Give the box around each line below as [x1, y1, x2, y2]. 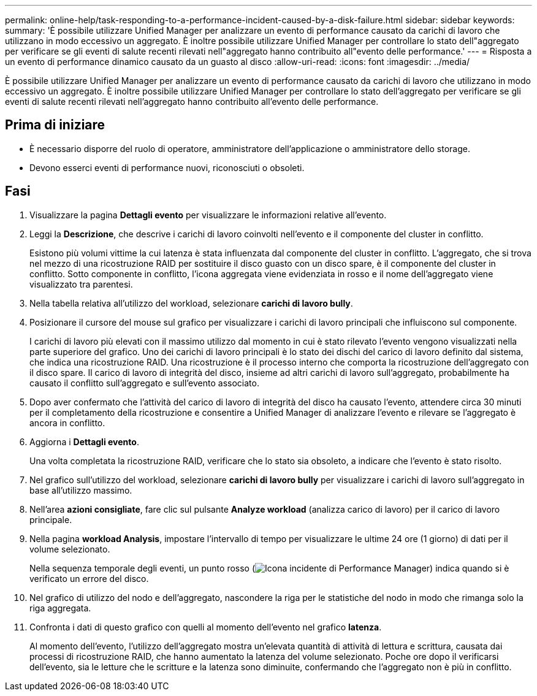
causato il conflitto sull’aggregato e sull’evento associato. [29, 377, 259, 388]
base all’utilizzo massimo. [29, 484, 132, 495]
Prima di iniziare [5, 117, 105, 133]
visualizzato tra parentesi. [29, 278, 133, 289]
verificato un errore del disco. [29, 573, 149, 584]
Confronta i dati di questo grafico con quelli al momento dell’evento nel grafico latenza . [29, 621, 382, 632]
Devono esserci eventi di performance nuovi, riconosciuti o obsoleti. [29, 162, 305, 173]
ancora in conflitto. [29, 417, 105, 428]
